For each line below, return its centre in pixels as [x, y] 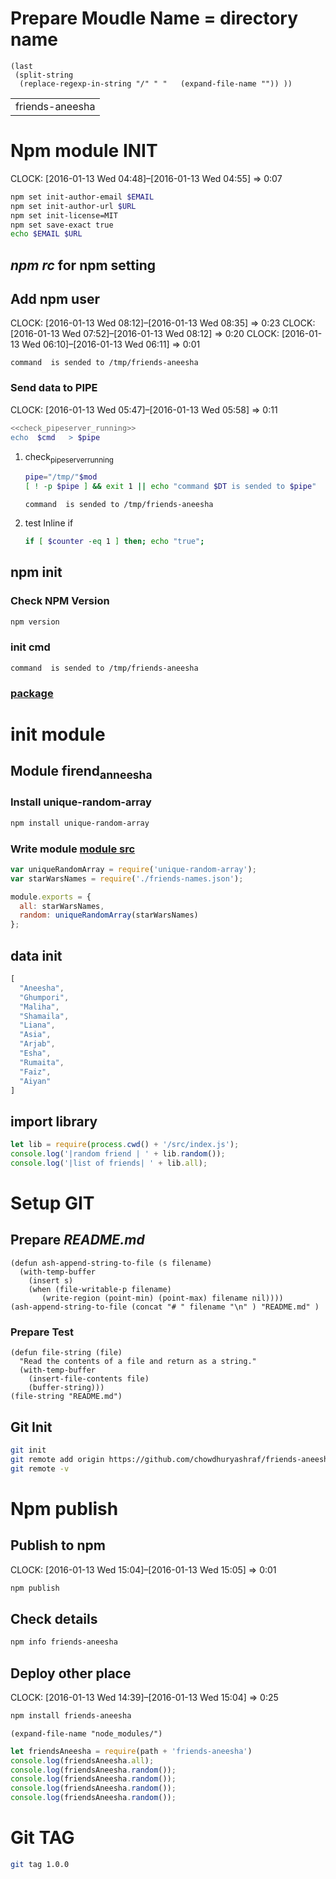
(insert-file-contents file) [89, 1379]
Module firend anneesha [81, 772]
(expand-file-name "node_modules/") [86, 1733]
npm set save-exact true [62, 225]
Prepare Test [42, 1332]
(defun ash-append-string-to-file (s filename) [111, 1263]
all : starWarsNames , [62, 906]
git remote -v [40, 1468]
